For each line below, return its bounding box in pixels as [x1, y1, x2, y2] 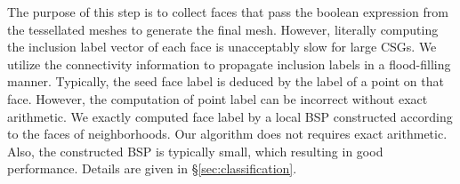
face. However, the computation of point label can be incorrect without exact [7, 89, 428, 108]
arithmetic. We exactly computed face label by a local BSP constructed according [7, 107, 453, 125]
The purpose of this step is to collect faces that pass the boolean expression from [7, 3, 448, 20]
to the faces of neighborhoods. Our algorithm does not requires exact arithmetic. [7, 124, 448, 143]
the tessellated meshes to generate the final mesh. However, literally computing [7, 20, 439, 38]
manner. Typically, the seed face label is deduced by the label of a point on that [7, 72, 444, 91]
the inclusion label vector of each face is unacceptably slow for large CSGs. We [7, 37, 437, 56]
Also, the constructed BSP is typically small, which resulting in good [7, 141, 383, 160]
